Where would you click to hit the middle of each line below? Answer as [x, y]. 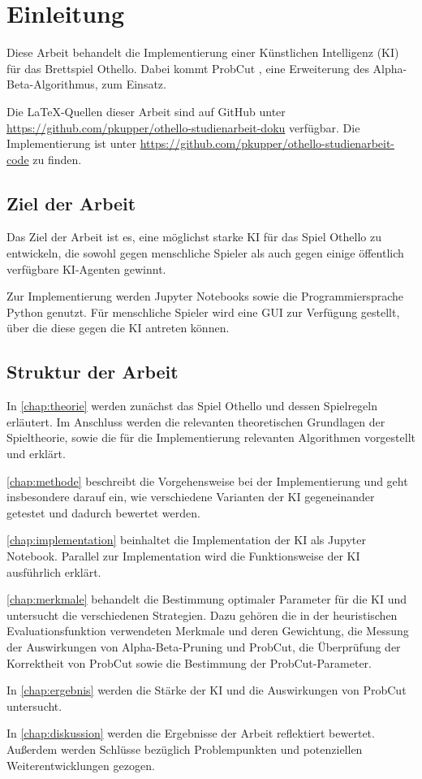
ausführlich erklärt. [54, 571]
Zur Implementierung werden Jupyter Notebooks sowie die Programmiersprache [205, 296]
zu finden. [57, 159]
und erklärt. [36, 454]
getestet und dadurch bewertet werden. [103, 512]
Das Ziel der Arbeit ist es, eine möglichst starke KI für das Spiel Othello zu [194, 237]
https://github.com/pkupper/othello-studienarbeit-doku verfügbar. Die [183, 127]
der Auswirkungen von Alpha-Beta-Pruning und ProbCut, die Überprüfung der [204, 646]
